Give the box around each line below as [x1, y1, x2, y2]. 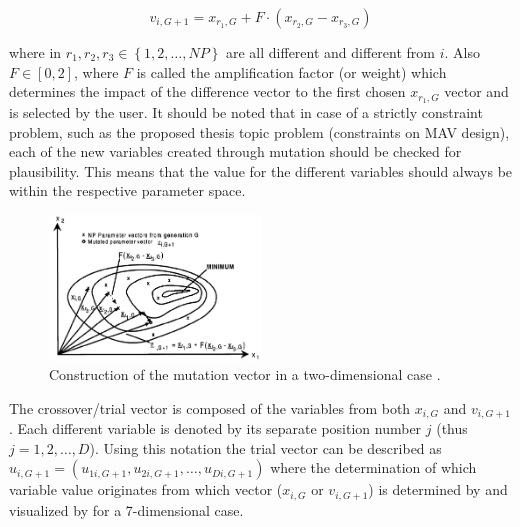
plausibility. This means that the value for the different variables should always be [9, 160, 513, 181]
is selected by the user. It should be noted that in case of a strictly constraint [9, 102, 483, 123]
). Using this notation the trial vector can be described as [89, 437, 442, 458]
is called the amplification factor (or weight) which [136, 61, 447, 82]
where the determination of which [270, 457, 477, 478]
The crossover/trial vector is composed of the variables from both [9, 397, 411, 418]
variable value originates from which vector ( [9, 479, 283, 500]
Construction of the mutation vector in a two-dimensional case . [49, 364, 441, 385]
